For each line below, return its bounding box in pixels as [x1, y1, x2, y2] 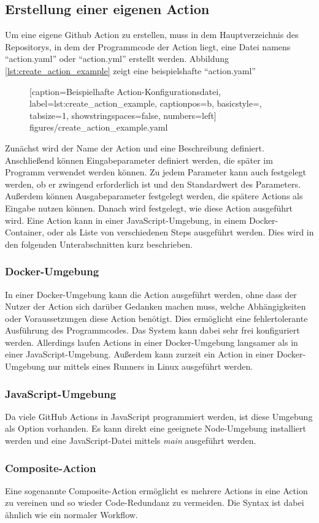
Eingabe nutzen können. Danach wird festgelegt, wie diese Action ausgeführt [5, 201, 293, 214]
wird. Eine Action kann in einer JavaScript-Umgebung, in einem [5, 213, 247, 226]
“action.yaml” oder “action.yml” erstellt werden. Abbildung [5, 52, 229, 65]
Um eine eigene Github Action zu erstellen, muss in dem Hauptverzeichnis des [5, 28, 299, 41]
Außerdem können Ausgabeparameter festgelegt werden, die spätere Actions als [5, 189, 303, 202]
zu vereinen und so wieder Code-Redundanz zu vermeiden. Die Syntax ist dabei [5, 496, 304, 509]
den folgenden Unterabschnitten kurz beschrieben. [5, 237, 193, 250]
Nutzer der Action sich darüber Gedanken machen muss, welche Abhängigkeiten [5, 300, 306, 313]
